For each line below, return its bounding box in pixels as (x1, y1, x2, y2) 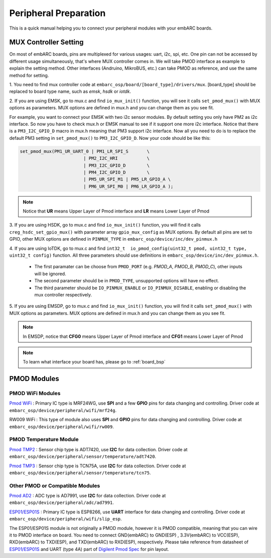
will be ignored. (34, 271, 66, 277)
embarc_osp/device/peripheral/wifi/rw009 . (9, 424, 114, 430)
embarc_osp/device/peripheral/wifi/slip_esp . (9, 516, 122, 522)
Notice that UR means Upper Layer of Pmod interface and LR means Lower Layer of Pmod (23, 208, 210, 214)
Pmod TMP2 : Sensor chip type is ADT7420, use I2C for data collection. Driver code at (9, 446, 188, 452)
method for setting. (9, 72, 49, 78)
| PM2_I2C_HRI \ (83, 155, 150, 161)
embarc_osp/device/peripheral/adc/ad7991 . (9, 499, 114, 506)
